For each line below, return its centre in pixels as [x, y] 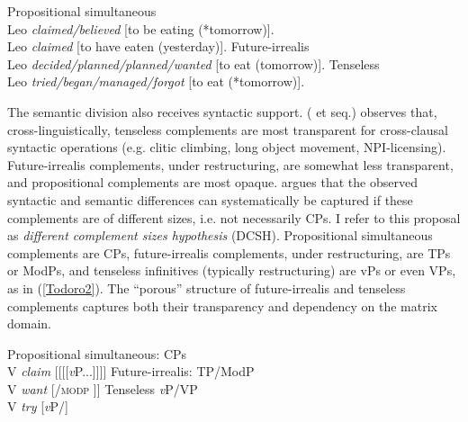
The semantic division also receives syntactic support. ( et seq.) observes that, [222, 111]
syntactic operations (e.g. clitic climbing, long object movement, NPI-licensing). [227, 147]
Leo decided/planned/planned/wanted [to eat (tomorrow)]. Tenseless [193, 63]
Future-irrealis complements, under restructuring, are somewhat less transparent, [230, 164]
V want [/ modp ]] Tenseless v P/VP [103, 388]
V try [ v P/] [38, 406]
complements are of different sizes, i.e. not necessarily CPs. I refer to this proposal [234, 217]
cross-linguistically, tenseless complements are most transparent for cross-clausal [228, 129]
